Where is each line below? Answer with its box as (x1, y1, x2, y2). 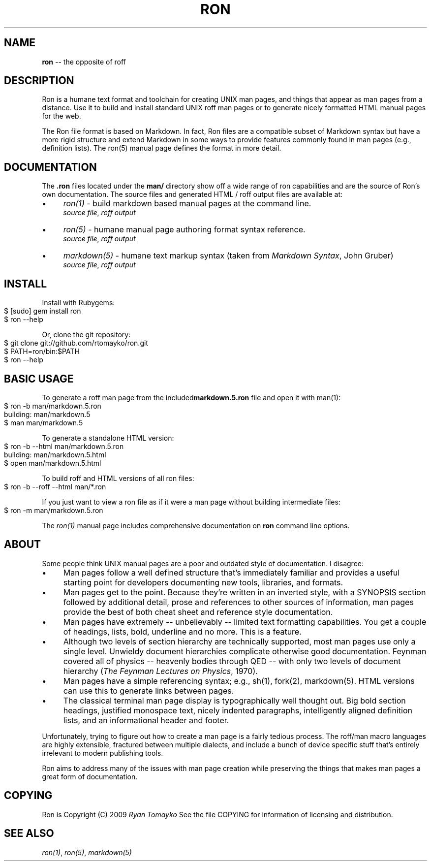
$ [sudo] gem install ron (4, 307, 81, 316)
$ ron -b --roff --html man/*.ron (4, 482, 106, 491)
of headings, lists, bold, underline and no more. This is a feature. (63, 626, 302, 637)
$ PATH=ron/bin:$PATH (4, 347, 80, 356)
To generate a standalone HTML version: (42, 433, 174, 442)
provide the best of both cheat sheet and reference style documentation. (63, 607, 333, 617)
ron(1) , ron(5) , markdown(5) (42, 848, 132, 857)
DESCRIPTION (4, 74, 74, 87)
